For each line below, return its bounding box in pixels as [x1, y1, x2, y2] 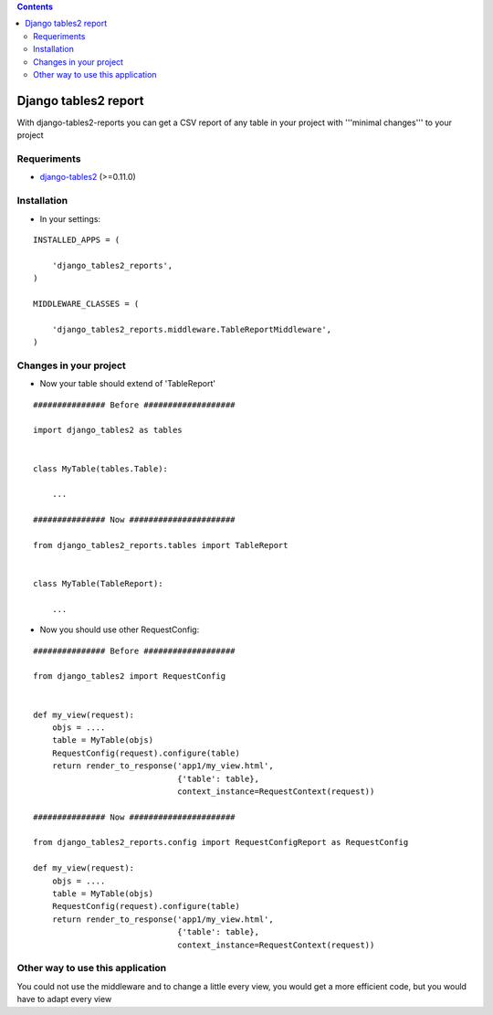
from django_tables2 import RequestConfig [33, 671, 226, 682]
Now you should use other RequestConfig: [39, 624, 200, 635]
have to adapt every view [16, 994, 112, 1005]
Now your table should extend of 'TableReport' [39, 378, 216, 389]
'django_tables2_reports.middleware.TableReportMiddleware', [51, 324, 332, 334]
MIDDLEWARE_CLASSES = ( [33, 298, 140, 309]
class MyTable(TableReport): [33, 578, 163, 589]
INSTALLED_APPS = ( [33, 234, 121, 245]
